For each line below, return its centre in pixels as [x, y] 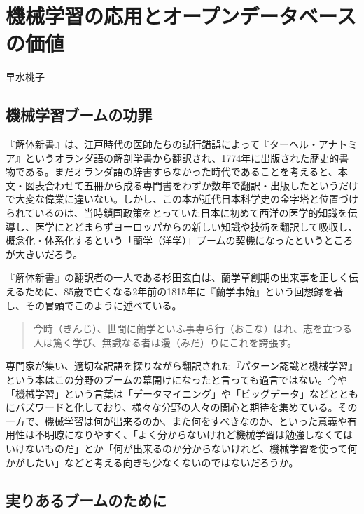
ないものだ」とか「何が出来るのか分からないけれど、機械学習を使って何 [191, 448]
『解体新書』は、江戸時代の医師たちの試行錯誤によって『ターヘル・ [162, 144]
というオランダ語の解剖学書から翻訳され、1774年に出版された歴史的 [182, 157]
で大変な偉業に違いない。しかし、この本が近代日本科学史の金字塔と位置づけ [182, 199]
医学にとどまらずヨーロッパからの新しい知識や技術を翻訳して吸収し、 [196, 226]
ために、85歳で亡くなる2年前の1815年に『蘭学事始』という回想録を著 [184, 291]
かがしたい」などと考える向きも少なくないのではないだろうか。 [152, 462]
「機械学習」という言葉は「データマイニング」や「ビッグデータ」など [167, 393]
